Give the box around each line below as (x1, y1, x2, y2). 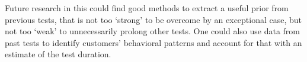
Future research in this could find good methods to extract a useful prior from (5, 2, 289, 14)
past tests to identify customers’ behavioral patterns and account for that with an (5, 36, 302, 48)
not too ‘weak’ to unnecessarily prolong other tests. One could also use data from (5, 25, 300, 37)
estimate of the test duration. (5, 48, 111, 60)
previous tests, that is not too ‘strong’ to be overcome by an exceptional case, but (5, 13, 302, 25)
